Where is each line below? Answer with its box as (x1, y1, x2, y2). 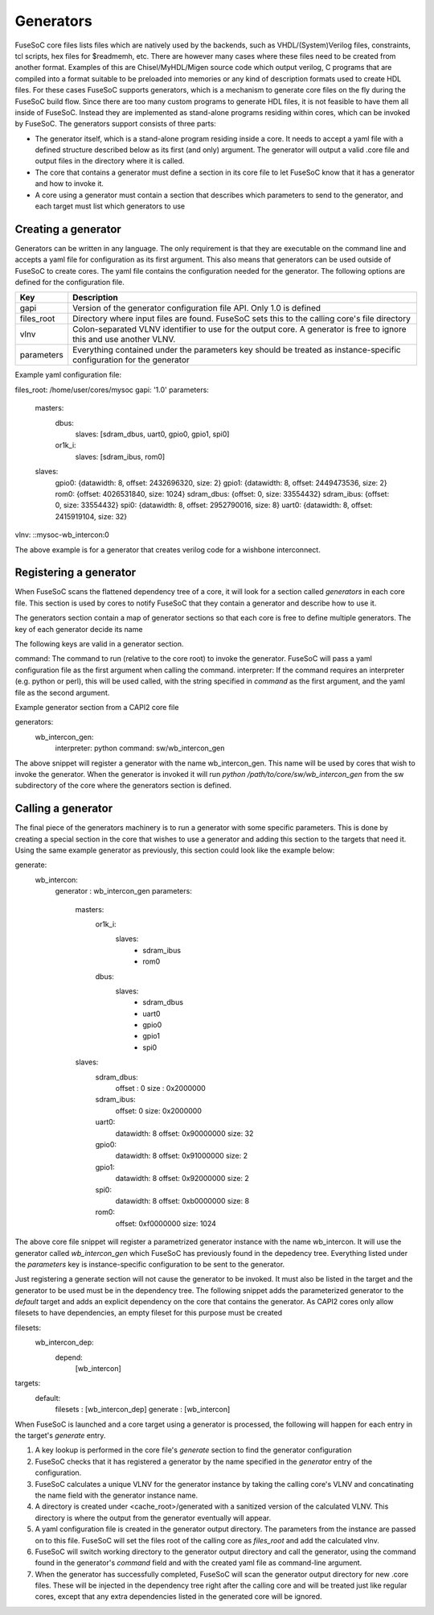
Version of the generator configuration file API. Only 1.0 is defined (72, 303, 321, 314)
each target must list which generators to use (35, 201, 186, 211)
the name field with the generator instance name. (35, 1490, 199, 1500)
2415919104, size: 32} (55, 511, 128, 521)
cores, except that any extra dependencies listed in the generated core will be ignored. (35, 1592, 322, 1601)
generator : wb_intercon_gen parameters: (55, 886, 192, 896)
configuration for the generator (72, 354, 190, 366)
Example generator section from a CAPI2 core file (14, 702, 179, 712)
